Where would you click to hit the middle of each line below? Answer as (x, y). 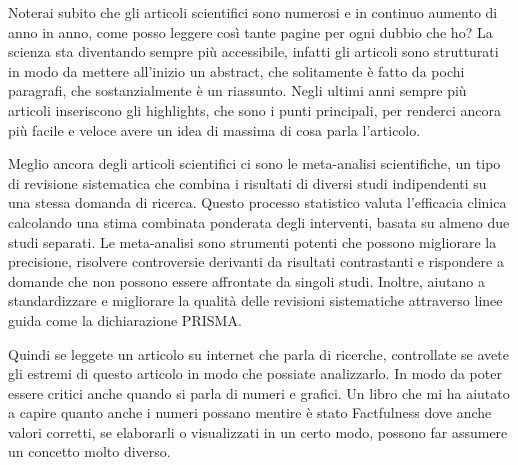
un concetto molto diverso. (89, 451)
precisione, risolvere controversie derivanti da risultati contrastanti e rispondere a (256, 261)
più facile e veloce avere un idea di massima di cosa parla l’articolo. (214, 129)
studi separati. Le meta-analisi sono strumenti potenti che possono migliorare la (252, 241)
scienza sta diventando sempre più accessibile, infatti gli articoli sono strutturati (253, 51)
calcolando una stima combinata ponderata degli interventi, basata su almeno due (259, 221)
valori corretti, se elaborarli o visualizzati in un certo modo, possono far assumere (258, 431)
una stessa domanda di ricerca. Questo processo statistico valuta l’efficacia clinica (257, 202)
